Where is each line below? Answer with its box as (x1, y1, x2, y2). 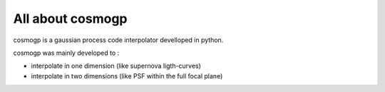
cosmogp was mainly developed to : (13, 48, 120, 57)
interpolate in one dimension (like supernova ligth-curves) (31, 61, 201, 71)
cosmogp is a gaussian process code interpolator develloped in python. (13, 36, 224, 44)
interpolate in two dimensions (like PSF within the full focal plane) (31, 71, 223, 80)
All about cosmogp (13, 11, 128, 26)
